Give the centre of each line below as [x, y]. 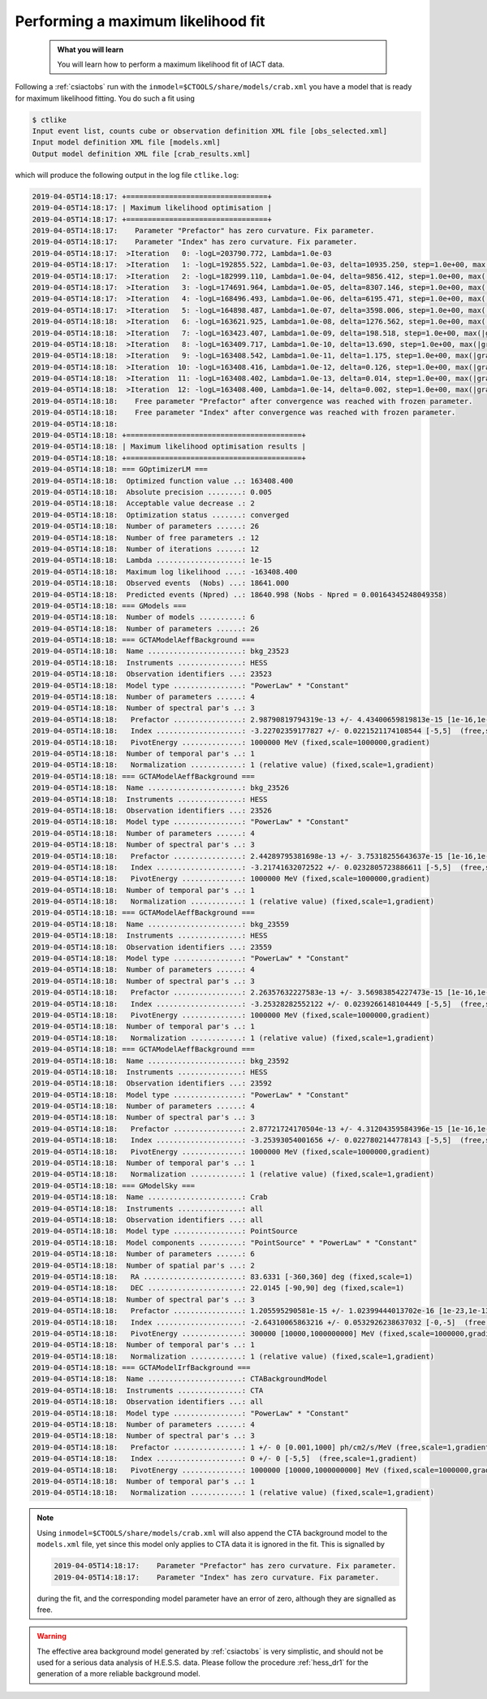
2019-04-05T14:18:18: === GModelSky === [113, 1185]
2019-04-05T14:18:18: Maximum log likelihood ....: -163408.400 [165, 572]
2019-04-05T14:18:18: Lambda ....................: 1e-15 [152, 560]
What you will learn [91, 50]
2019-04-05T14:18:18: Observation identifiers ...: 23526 [152, 810]
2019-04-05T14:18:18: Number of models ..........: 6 [143, 617]
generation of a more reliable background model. [119, 1674]
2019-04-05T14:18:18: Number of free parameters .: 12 [146, 537]
